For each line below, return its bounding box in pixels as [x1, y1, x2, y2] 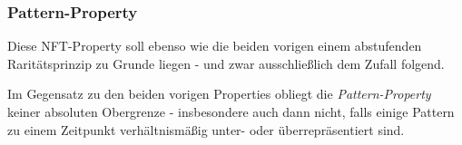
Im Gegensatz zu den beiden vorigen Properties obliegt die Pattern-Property [7, 84, 431, 103]
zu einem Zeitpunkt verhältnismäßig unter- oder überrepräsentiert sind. [7, 120, 405, 139]
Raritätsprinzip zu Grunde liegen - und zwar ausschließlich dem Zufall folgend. [7, 53, 445, 72]
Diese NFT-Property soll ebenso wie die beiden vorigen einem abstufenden [7, 36, 422, 55]
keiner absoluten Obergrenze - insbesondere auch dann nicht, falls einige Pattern [7, 102, 455, 121]
